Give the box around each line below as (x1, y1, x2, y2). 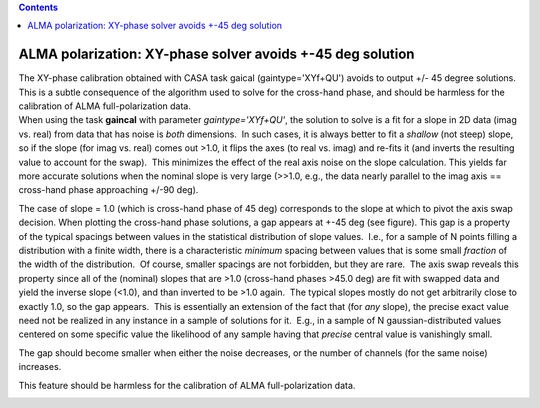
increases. (18, 361, 62, 373)
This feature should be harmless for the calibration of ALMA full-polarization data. (18, 379, 356, 391)
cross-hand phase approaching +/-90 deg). (18, 184, 199, 196)
